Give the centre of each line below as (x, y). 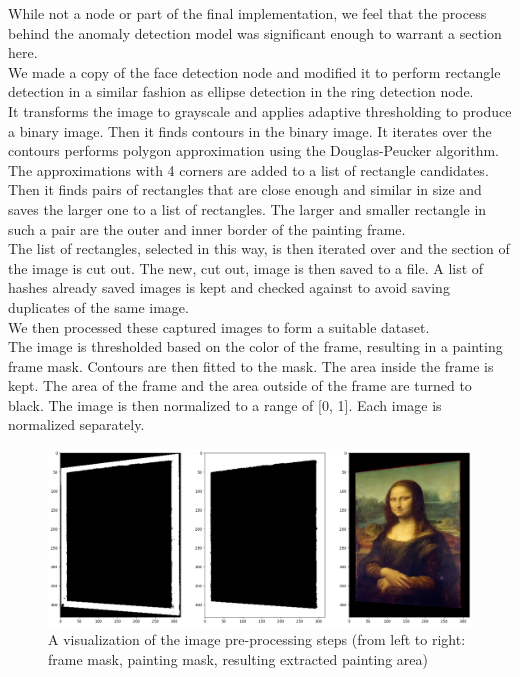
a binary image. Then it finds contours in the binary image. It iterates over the (250, 130)
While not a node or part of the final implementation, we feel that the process (247, 13)
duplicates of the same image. (98, 306)
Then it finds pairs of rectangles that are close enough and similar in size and (245, 189)
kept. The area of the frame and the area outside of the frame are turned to (240, 385)
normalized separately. (76, 424)
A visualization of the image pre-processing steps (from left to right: (257, 639)
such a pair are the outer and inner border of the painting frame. (207, 228)
